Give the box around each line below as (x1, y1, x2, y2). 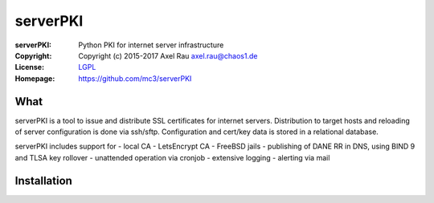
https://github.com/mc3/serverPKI (78, 73, 192, 83)
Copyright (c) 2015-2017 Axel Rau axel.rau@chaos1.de (78, 51, 258, 60)
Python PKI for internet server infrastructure (78, 40, 224, 50)
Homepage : (14, 73, 55, 83)
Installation (14, 173, 72, 188)
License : (14, 63, 44, 72)
